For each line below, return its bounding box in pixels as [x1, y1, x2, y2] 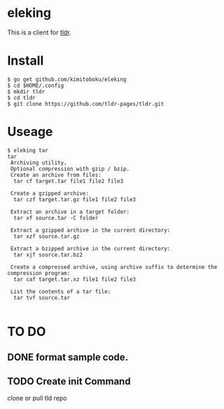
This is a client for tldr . [7, 28, 71, 36]
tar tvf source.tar [13, 294, 71, 301]
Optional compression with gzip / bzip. [10, 165, 130, 173]
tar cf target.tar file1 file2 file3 [13, 177, 124, 185]
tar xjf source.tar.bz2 [13, 251, 83, 258]
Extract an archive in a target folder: [10, 208, 130, 215]
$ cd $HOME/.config [7, 82, 64, 89]
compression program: [7, 269, 71, 276]
